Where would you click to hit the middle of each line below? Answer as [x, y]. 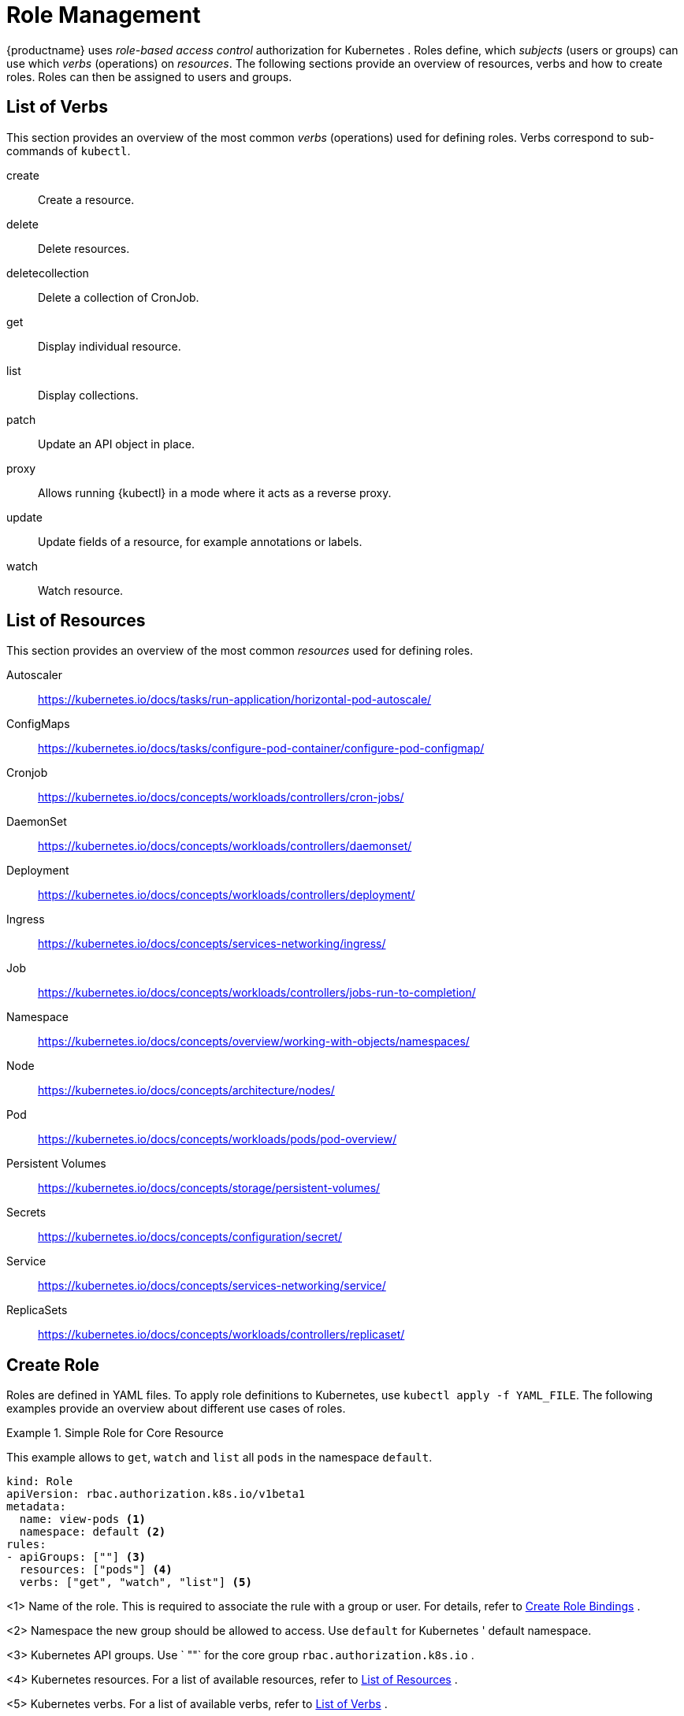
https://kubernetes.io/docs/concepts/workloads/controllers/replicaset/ [221, 1335]
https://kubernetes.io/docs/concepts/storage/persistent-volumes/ [209, 1188]
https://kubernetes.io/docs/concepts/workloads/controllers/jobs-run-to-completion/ [257, 993]
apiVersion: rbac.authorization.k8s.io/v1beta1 [156, 1494]
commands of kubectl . [69, 150]
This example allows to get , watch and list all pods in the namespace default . [219, 1458]
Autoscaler [34, 675]
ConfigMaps [38, 724]
